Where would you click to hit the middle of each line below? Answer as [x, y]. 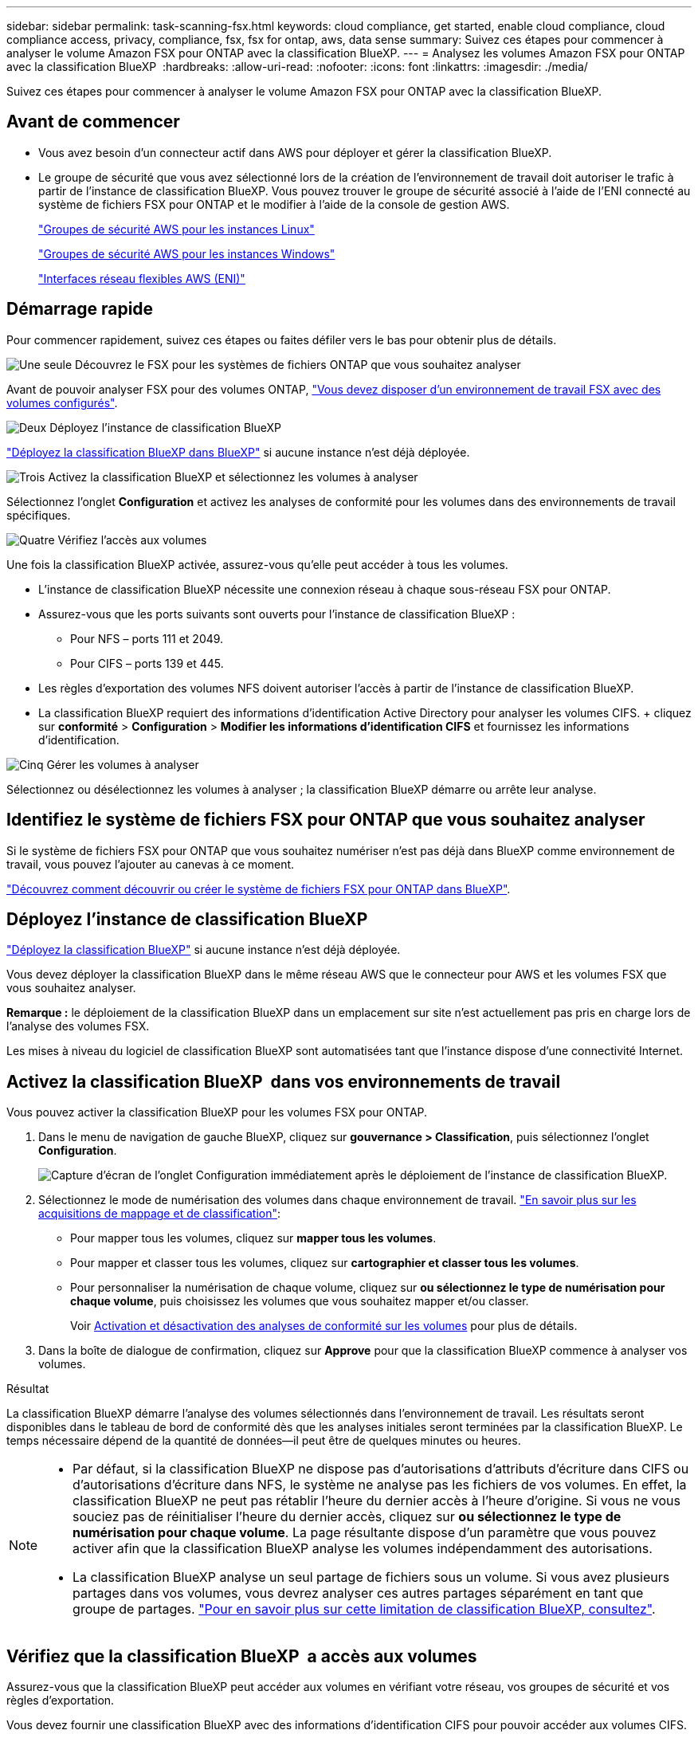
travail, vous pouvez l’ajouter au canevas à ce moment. [151, 864]
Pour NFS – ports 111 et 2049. [147, 638]
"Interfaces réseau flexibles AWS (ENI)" [142, 278]
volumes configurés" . [62, 402]
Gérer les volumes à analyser [123, 764]
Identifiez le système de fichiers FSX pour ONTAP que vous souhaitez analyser [326, 820]
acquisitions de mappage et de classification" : [160, 1214]
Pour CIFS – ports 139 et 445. [147, 663]
